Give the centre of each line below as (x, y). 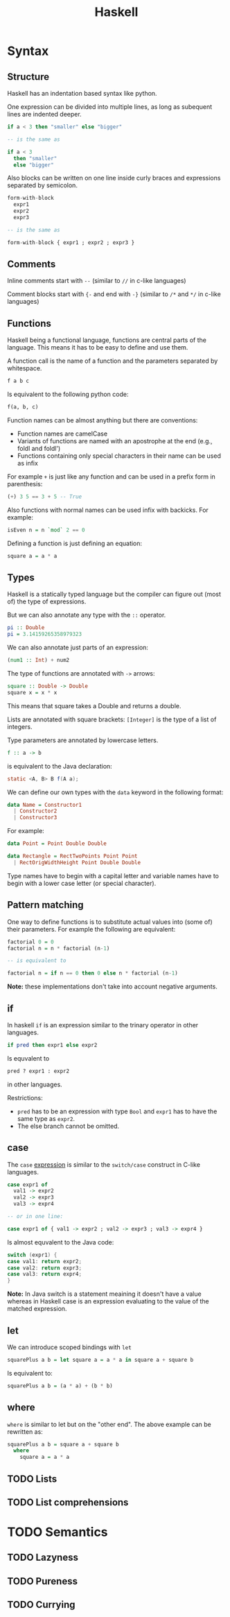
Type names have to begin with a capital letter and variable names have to (113, 875)
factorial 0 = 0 (30, 942)
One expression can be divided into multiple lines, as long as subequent (110, 107)
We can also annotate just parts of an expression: (78, 648)
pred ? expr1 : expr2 (38, 1071)
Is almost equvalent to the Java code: (61, 1242)
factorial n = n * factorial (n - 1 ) (59, 948)
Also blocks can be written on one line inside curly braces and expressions (114, 178)
